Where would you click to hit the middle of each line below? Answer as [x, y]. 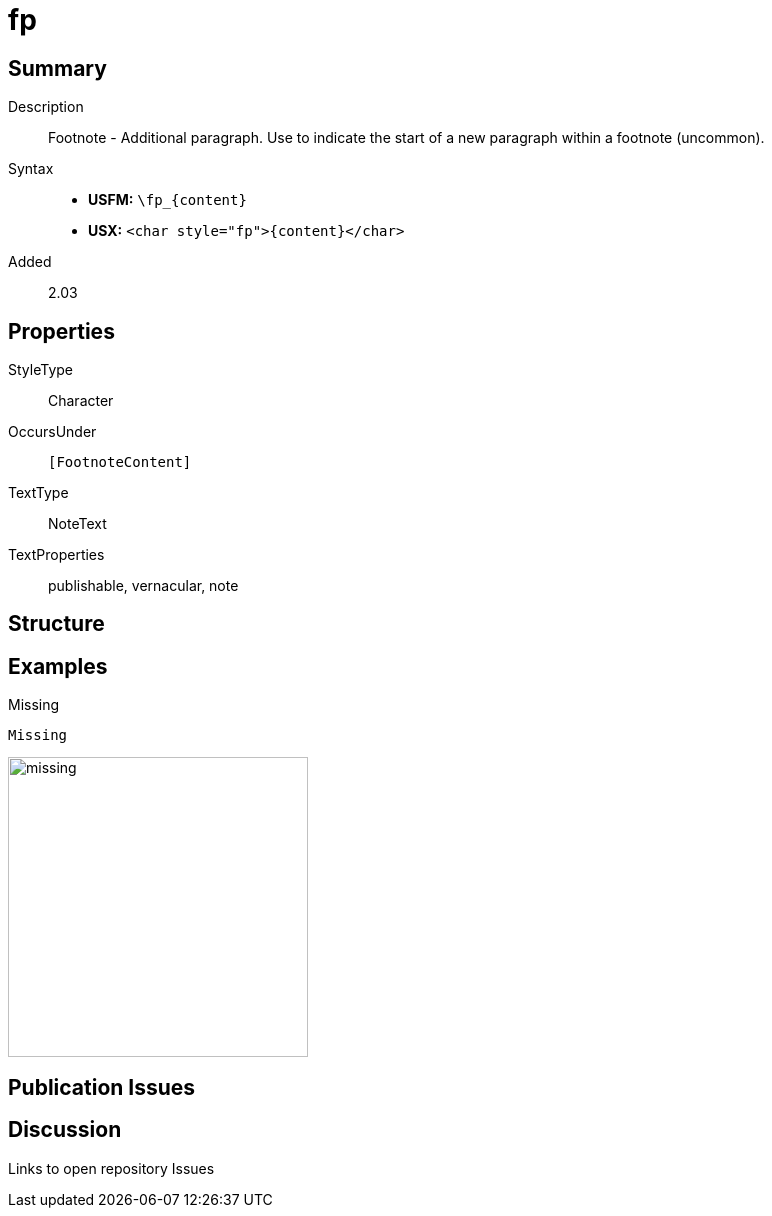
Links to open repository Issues [111, 1168]
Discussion [65, 1130]
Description [46, 107]
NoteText [77, 524]
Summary [57, 68]
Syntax [31, 169]
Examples [58, 666]
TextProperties [56, 555]
